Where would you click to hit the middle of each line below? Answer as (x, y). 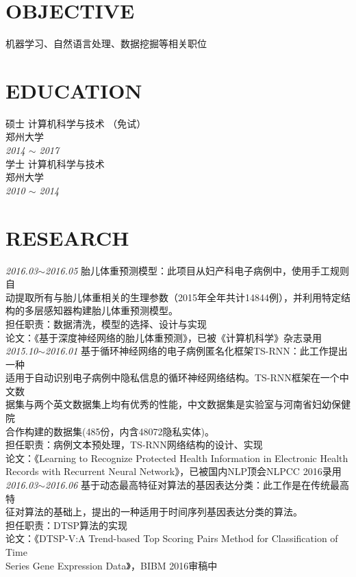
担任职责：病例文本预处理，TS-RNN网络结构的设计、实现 (134, 445)
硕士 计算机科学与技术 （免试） (76, 123)
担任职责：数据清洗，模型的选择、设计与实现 (106, 323)
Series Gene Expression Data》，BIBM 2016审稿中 (112, 565)
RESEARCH (67, 237)
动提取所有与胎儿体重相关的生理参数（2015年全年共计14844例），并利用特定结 (178, 297)
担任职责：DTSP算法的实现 (67, 525)
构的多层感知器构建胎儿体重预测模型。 (92, 310)
